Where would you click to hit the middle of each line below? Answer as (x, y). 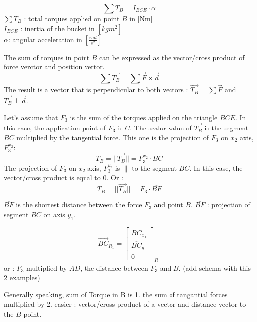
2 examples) (22, 278)
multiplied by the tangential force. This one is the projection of (113, 138)
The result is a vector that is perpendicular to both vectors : (96, 90)
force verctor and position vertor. (54, 67)
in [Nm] (141, 18)
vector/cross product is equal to (52, 177)
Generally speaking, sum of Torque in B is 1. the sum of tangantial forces (116, 294)
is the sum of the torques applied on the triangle (144, 117)
